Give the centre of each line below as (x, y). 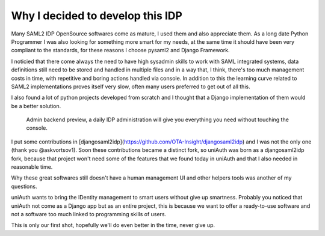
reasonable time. (32, 167)
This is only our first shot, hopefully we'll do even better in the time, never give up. (113, 225)
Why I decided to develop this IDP (97, 16)
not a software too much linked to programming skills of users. (89, 214)
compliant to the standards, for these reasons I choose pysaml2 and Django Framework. (120, 50)
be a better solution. (36, 106)
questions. (24, 186)
